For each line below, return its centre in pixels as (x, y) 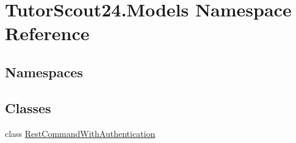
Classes (28, 107)
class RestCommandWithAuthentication (80, 133)
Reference (47, 33)
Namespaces (44, 71)
